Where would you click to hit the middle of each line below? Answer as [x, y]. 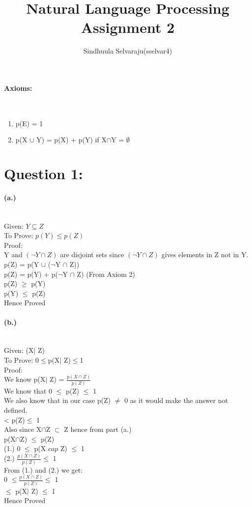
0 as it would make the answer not [176, 400]
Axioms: [18, 88]
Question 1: [43, 173]
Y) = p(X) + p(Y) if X [71, 140]
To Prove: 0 [22, 360]
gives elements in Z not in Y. [205, 254]
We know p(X [25, 379]
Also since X [23, 429]
